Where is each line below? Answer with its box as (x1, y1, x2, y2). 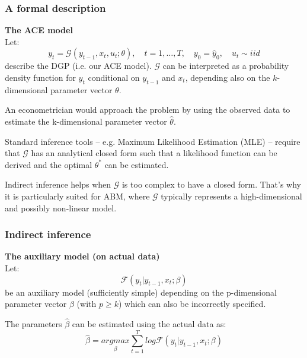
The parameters (5, 317, 62, 330)
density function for (5, 71, 76, 83)
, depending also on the (185, 71, 270, 83)
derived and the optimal (5, 158, 92, 170)
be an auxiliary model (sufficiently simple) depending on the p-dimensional (5, 286, 277, 298)
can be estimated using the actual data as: (72, 317, 226, 330)
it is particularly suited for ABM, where (5, 189, 150, 202)
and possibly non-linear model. (5, 201, 117, 214)
